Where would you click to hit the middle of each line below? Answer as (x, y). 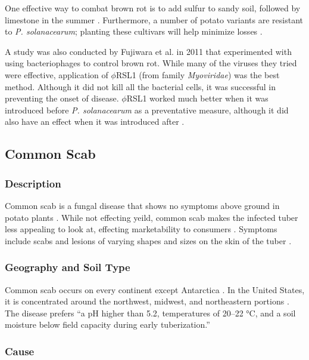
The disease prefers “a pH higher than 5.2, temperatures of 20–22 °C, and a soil (150, 313)
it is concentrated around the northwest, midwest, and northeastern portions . (147, 301)
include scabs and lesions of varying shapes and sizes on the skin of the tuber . (148, 240)
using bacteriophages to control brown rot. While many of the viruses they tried (151, 63)
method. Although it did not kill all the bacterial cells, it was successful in (141, 86)
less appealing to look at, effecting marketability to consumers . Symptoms (141, 229)
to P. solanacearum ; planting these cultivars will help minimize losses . (134, 31)
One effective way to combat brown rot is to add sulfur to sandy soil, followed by (153, 8)
